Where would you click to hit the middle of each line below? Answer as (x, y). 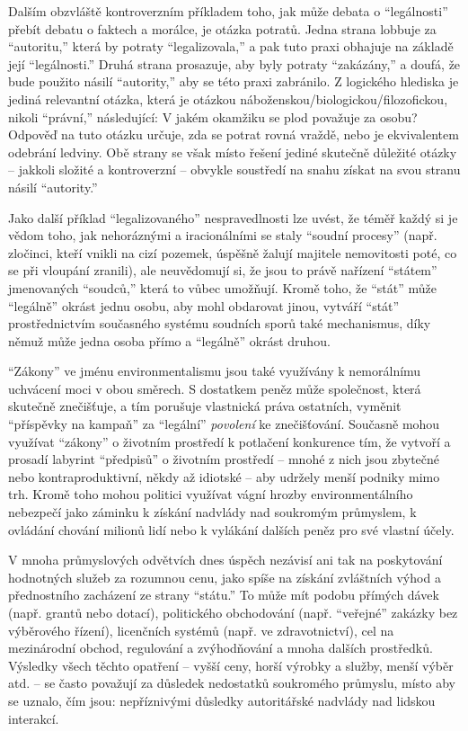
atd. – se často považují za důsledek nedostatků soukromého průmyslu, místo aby (232, 683)
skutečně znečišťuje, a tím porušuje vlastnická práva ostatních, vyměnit (205, 406)
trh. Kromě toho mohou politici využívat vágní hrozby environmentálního (211, 494)
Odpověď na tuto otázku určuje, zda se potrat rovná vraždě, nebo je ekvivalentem (234, 134)
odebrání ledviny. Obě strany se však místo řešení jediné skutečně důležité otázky (233, 152)
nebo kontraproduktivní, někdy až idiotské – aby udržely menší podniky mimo (224, 476)
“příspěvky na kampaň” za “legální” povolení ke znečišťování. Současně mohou (224, 424)
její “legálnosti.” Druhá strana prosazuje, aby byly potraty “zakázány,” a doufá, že (234, 63)
